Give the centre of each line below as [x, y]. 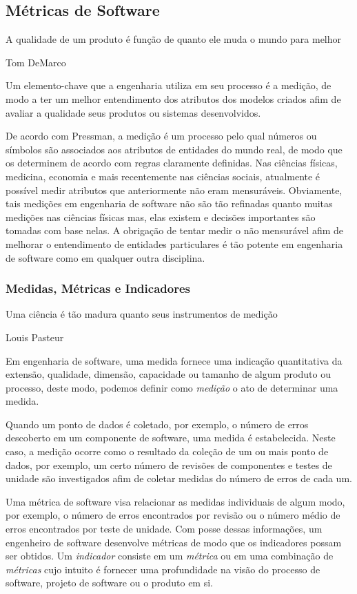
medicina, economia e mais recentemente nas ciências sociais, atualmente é [163, 176]
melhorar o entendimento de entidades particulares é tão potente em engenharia [174, 243]
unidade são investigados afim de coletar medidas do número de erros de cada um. [179, 478]
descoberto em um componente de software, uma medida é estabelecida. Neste [171, 438]
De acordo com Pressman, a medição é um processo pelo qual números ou [161, 136]
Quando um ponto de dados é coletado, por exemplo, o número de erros [157, 424]
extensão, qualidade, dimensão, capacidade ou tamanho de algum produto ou [168, 374]
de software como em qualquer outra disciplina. [105, 257]
